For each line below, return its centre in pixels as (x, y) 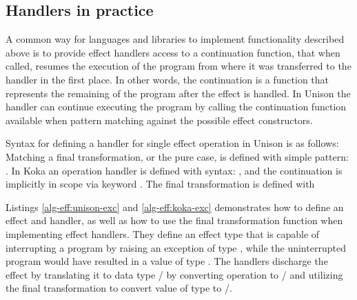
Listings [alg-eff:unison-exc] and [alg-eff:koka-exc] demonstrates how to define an (175, 207)
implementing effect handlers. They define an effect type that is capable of (163, 233)
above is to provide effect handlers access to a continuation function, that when (173, 52)
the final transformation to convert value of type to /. (119, 288)
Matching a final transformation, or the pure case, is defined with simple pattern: (177, 156)
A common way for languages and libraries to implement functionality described (175, 39)
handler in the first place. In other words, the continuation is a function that (167, 79)
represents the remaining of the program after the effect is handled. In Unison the (178, 93)
